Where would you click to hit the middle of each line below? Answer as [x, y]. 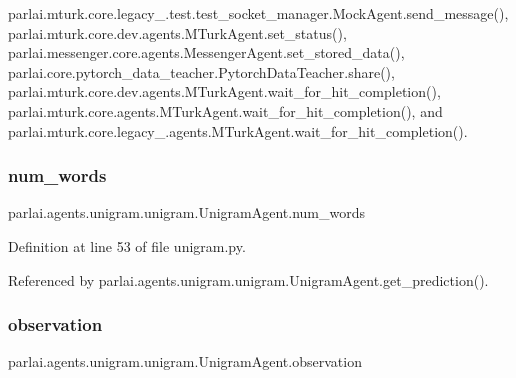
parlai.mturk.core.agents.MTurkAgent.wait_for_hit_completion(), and [225, 110]
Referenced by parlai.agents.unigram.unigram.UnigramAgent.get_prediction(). [248, 279]
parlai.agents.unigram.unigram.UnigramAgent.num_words [187, 212]
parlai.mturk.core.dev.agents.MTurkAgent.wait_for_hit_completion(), [224, 91]
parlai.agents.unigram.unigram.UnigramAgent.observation [185, 361]
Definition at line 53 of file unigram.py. [127, 245]
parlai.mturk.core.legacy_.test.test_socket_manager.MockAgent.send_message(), [258, 13]
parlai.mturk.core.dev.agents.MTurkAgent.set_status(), [177, 32]
